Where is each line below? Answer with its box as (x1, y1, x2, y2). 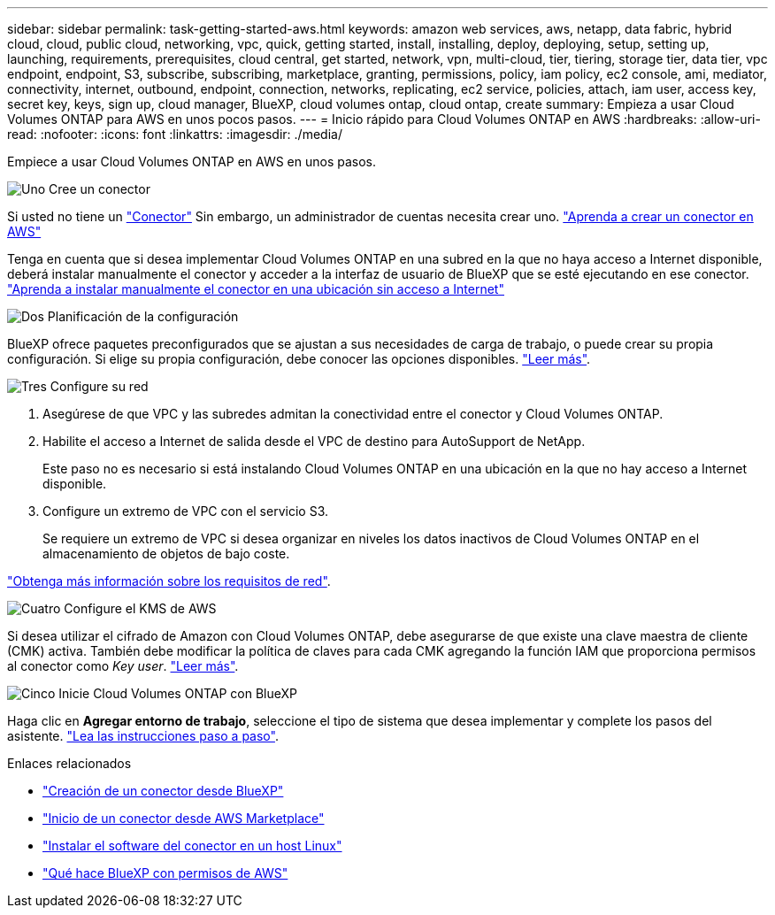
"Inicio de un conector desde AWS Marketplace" (42, 811, 325, 826)
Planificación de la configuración (47, 309, 239, 324)
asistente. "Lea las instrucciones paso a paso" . (7, 728, 279, 743)
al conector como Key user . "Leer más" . (7, 658, 239, 673)
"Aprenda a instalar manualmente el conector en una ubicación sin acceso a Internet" (7, 281, 504, 296)
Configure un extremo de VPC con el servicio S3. (42, 504, 328, 519)
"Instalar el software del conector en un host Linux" (42, 838, 342, 853)
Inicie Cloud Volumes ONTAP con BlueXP (58, 686, 298, 701)
